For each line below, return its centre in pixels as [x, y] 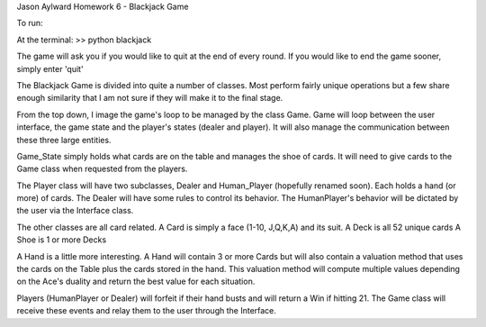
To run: [30, 23]
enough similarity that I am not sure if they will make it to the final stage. [150, 98]
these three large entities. [64, 140]
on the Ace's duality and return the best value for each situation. [136, 282]
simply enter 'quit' [50, 68]
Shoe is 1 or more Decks [62, 240]
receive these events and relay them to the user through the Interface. [146, 311]
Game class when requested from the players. [102, 169]
